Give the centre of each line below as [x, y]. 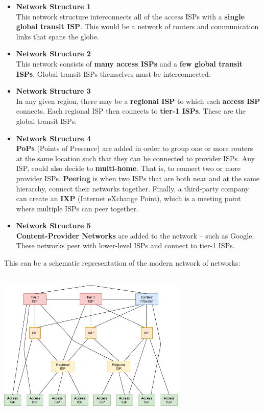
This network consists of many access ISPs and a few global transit [129, 63]
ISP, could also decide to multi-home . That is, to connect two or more [128, 168]
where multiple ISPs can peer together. [77, 208]
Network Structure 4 [53, 138]
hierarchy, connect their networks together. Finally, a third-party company [133, 188]
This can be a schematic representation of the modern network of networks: [122, 263]
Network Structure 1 [53, 6]
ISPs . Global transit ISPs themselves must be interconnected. [113, 73]
